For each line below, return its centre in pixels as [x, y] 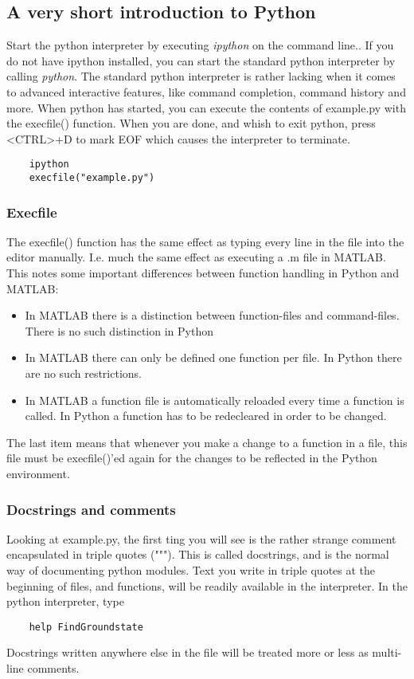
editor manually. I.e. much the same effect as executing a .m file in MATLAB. [196, 257]
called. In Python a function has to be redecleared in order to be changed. [206, 416]
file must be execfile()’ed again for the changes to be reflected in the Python [192, 458]
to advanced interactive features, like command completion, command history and [206, 91]
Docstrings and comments [91, 509]
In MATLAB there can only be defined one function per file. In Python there [213, 357]
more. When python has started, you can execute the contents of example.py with [206, 107]
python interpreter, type [65, 601]
